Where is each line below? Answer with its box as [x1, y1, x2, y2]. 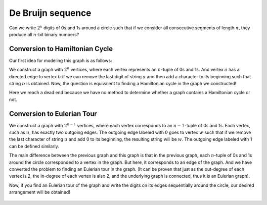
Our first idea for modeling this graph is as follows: [9, 57, 112, 63]
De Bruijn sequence [9, 7, 91, 18]
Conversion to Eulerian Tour [9, 109, 97, 118]
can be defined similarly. [9, 143, 59, 149]
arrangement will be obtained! [9, 189, 70, 195]
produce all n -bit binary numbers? [9, 31, 79, 37]
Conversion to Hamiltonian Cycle [9, 45, 113, 53]
